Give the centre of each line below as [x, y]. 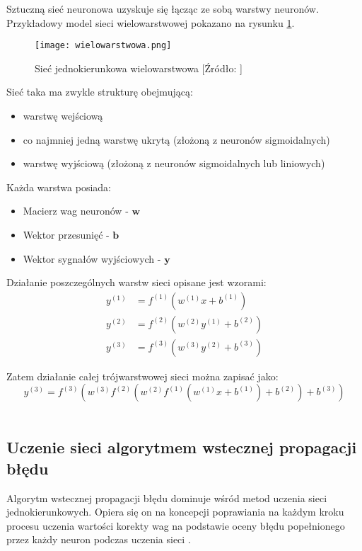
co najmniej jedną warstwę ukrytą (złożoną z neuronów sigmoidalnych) [176, 139]
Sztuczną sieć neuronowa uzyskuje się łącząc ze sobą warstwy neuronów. [163, 8]
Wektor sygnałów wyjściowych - [92, 258]
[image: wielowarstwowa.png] [103, 46]
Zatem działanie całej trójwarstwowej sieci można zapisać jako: [142, 376]
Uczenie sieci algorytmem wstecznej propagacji [182, 447]
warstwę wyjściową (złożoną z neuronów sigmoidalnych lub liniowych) [174, 163]
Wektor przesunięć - [66, 234]
